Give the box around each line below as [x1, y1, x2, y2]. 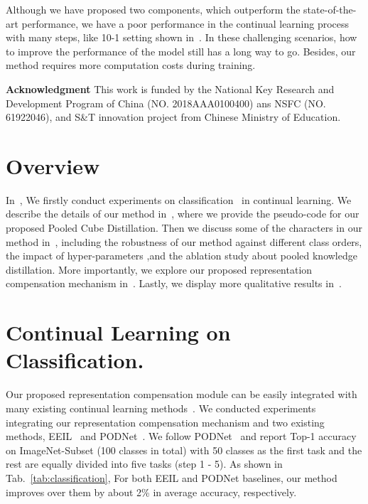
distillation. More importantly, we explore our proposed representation [6, 262, 313, 277]
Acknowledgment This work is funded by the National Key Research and [6, 81, 335, 96]
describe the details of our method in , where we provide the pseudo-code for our [6, 206, 359, 221]
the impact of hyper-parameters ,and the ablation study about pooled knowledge [6, 248, 357, 263]
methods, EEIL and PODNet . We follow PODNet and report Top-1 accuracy [6, 429, 357, 444]
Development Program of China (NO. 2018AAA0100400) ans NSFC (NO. [6, 95, 326, 110]
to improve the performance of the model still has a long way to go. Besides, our [6, 43, 356, 58]
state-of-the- [303, 2, 357, 16]
